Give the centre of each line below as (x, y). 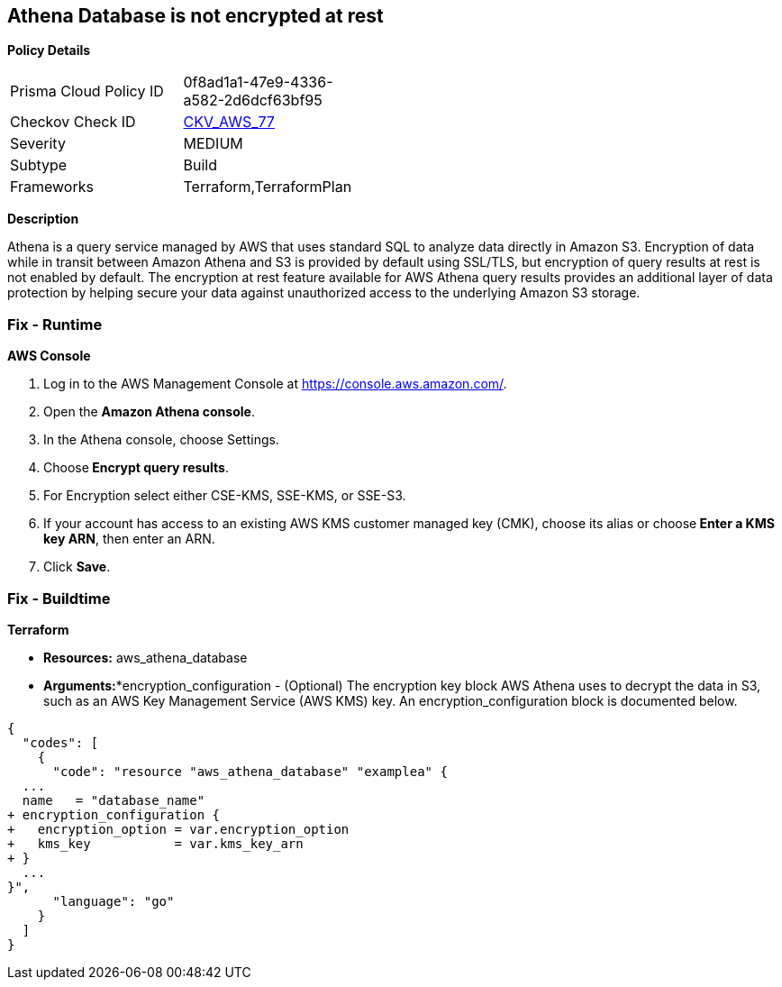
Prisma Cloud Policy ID (87, 91)
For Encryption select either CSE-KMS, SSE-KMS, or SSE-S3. (225, 496)
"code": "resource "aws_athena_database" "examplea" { (250, 771)
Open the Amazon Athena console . (149, 412)
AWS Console (49, 356)
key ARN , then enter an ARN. (129, 539)
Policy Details (49, 50)
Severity (38, 144)
